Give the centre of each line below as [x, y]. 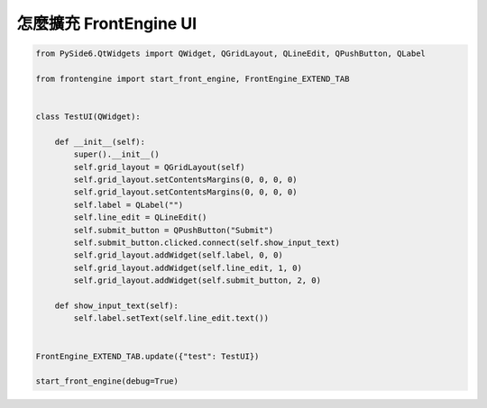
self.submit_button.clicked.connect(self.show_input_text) [207, 243]
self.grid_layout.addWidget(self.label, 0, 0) [178, 255]
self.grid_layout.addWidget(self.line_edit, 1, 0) [188, 267]
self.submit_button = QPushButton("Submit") [174, 230]
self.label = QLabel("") [129, 204]
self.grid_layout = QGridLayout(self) [159, 167]
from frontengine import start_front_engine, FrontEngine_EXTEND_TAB [193, 78]
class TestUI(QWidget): [88, 117]
